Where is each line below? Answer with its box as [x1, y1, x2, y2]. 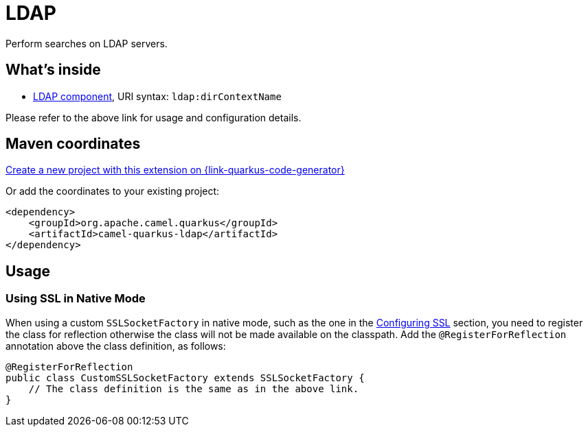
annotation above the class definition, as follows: [5, 339, 226, 352]
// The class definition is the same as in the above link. [28, 383, 359, 394]
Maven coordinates [5, 135, 141, 153]
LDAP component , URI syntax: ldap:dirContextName [33, 90, 282, 102]
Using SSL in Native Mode [5, 291, 146, 306]
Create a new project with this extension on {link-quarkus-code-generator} [5, 164, 345, 176]
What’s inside [5, 61, 101, 79]
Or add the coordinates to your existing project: [5, 185, 220, 197]
